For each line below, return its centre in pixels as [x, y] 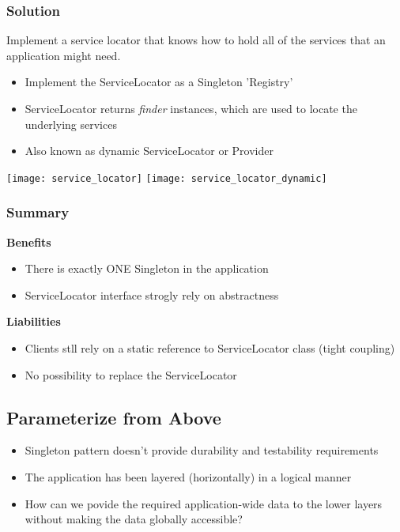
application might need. [64, 55]
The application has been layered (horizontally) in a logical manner [188, 477]
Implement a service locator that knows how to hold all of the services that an [196, 40]
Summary [38, 212]
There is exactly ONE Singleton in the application [147, 268]
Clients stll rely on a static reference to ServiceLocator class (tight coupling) [210, 348]
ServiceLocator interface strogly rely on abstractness [152, 294]
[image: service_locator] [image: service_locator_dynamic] [167, 178]
